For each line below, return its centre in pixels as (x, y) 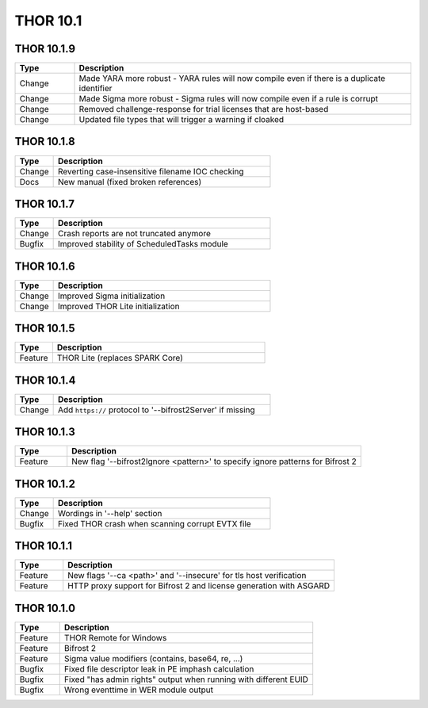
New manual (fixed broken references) (130, 182)
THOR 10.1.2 (45, 484)
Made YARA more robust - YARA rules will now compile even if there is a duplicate (232, 78)
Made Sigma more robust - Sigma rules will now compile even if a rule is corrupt (229, 99)
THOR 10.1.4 (45, 380)
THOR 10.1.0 (45, 608)
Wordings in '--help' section (110, 513)
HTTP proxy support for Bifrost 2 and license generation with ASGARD (199, 586)
